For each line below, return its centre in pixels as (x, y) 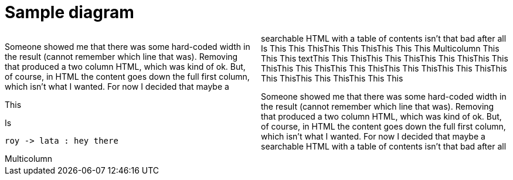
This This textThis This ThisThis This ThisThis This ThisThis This (385, 58)
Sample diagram (69, 12)
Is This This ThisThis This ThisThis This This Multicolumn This (380, 48)
